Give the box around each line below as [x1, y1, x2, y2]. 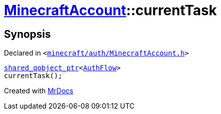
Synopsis [4, 28, 51, 40]
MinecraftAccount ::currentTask [4, 2, 217, 19]
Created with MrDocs [4, 86, 74, 95]
